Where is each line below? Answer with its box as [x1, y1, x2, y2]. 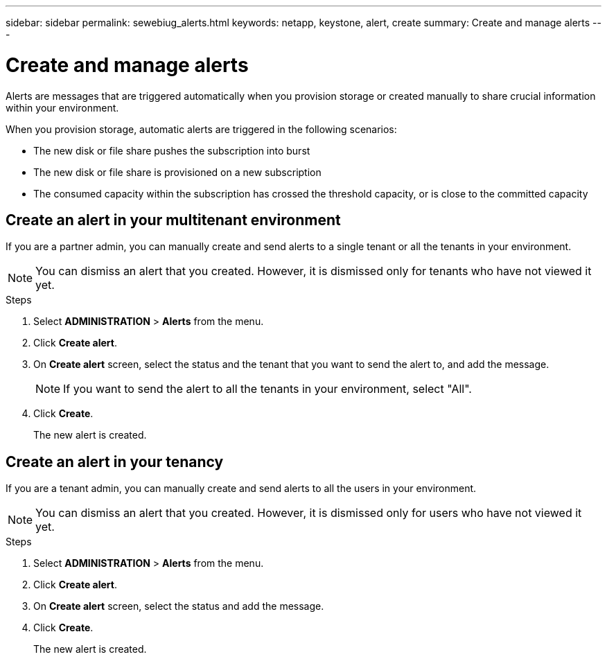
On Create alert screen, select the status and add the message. [33, 600, 324, 613]
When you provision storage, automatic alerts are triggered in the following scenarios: [6, 123, 397, 135]
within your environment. [6, 101, 119, 114]
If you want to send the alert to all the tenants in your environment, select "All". [63, 382, 472, 396]
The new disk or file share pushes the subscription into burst [33, 144, 310, 157]
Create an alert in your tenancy [6, 452, 224, 471]
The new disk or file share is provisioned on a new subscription [33, 166, 322, 178]
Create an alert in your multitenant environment [6, 211, 341, 229]
